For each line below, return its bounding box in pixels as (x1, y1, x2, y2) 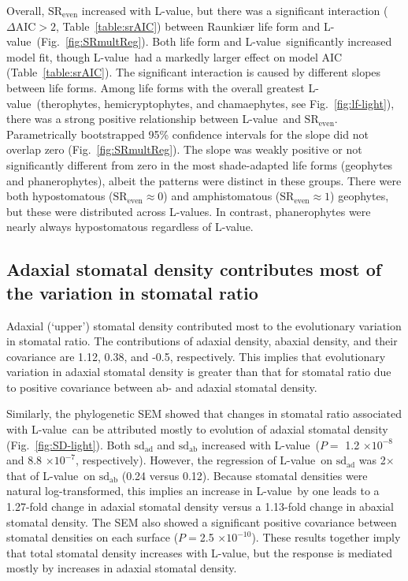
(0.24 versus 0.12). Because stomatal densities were (121, 467, 368, 483)
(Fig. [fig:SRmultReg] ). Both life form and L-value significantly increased (36, 33, 392, 50)
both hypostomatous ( (6, 188, 113, 204)
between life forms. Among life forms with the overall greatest (6, 79, 305, 95)
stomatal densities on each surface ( (6, 529, 179, 546)
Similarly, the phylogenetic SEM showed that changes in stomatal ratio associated (6, 405, 402, 422)
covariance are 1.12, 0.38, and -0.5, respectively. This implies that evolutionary (6, 348, 386, 364)
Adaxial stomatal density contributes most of (6, 257, 382, 281)
